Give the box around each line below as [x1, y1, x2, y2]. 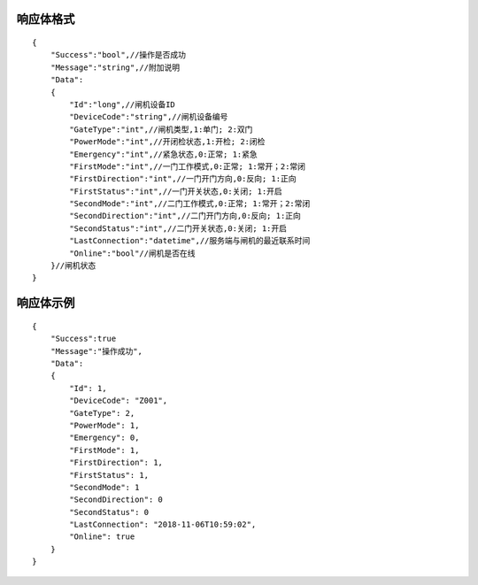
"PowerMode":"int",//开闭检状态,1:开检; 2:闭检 [69, 137, 266, 147]
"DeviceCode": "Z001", [69, 396, 168, 406]
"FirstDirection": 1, [69, 458, 164, 468]
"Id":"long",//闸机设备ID [69, 99, 176, 110]
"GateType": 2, [69, 408, 135, 418]
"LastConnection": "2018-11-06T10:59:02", [69, 520, 257, 530]
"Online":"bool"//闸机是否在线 [69, 248, 196, 258]
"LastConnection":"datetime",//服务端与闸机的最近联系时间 [69, 235, 311, 246]
